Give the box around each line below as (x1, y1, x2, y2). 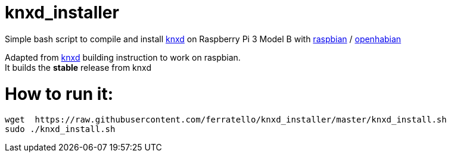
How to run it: (5, 83, 114, 104)
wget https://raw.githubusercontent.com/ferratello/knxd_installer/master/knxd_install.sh (5, 115, 447, 125)
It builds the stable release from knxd (5, 62, 151, 73)
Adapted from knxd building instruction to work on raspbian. (5, 52, 241, 62)
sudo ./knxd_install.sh (5, 124, 116, 134)
